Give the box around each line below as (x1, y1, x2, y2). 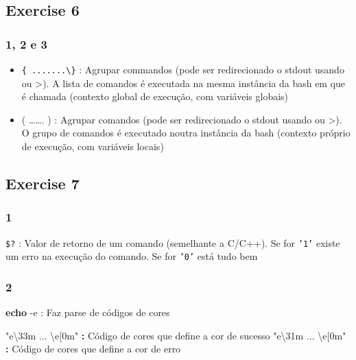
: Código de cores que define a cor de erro (5, 341, 181, 356)
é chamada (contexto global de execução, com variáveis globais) (21, 89, 289, 104)
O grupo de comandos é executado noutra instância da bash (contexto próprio (21, 125, 351, 140)
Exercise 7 (5, 173, 80, 194)
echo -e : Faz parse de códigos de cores (5, 305, 170, 320)
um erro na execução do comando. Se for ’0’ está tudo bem (5, 249, 258, 263)
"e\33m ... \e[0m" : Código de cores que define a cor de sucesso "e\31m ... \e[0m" (5, 328, 346, 342)
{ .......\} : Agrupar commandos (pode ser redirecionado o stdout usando (21, 62, 344, 76)
